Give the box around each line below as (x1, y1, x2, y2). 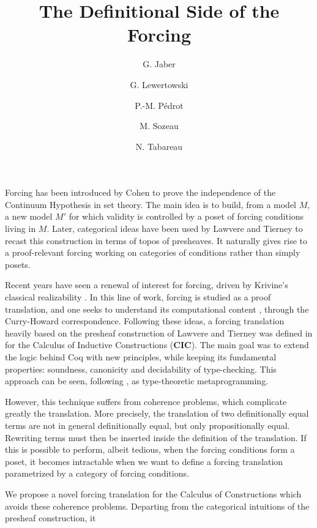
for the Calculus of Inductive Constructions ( (5, 338, 174, 351)
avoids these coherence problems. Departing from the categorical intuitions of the (5, 499, 310, 512)
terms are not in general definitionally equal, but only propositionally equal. (5, 418, 290, 431)
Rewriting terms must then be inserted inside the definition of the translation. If (5, 431, 307, 444)
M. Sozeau (140, 119, 179, 132)
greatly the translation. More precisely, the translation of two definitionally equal (5, 407, 309, 420)
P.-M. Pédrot (135, 99, 184, 111)
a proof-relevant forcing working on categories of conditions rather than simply (5, 246, 300, 259)
